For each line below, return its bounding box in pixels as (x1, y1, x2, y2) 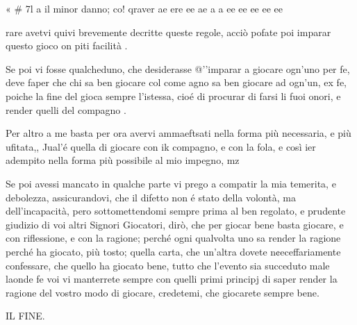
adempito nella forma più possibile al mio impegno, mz (6, 153, 240, 167)
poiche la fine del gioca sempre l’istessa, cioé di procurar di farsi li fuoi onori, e (6, 88, 341, 103)
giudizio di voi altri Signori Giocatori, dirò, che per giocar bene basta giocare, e (6, 217, 344, 231)
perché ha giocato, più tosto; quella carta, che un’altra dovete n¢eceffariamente (6, 244, 341, 258)
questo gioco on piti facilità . (6, 38, 128, 53)
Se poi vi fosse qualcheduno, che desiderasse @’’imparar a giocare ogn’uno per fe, (6, 61, 350, 76)
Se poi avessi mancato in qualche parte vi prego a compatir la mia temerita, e (6, 176, 336, 190)
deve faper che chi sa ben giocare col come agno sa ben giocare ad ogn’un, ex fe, (6, 75, 347, 90)
